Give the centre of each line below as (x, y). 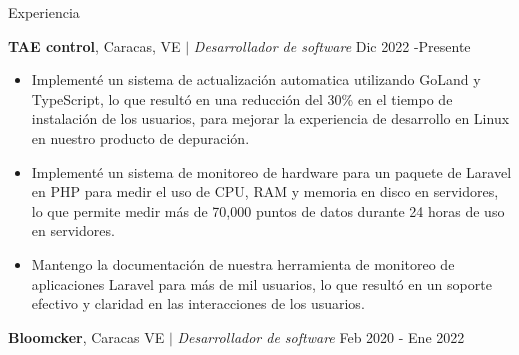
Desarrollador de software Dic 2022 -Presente (332, 45)
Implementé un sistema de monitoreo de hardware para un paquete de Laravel (271, 171)
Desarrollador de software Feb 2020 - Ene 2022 (321, 336)
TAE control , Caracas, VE (94, 45)
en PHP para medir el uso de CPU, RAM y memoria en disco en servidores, (265, 191)
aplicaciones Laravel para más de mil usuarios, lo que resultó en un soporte (261, 283)
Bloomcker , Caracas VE (86, 336)
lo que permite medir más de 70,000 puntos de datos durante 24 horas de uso (268, 210)
